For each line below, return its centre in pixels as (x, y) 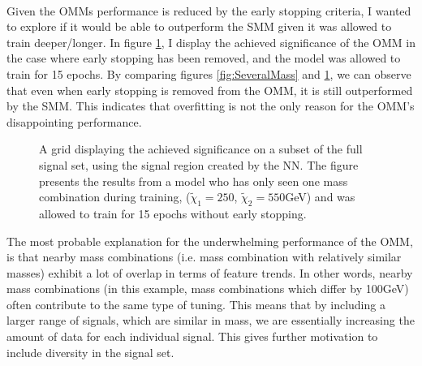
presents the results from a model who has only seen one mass (194, 181)
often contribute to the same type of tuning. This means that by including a (196, 304)
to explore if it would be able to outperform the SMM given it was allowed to (199, 26)
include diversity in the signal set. (90, 352)
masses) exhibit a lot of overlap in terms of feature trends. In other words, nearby (210, 272)
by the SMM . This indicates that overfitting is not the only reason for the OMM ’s (211, 106)
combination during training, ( (115, 197)
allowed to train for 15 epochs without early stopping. (173, 213)
